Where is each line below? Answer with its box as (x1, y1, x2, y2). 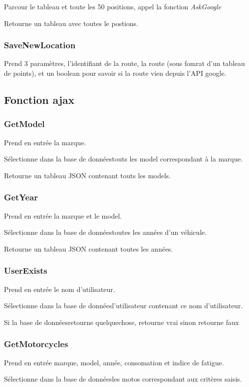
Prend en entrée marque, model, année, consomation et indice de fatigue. (4, 357, 224, 367)
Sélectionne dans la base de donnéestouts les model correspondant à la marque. (4, 154, 243, 164)
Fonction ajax (4, 92, 75, 107)
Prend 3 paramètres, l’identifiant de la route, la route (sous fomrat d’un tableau (4, 58, 245, 68)
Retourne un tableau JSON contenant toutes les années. (4, 243, 173, 254)
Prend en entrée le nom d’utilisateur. (4, 284, 115, 294)
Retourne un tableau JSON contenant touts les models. (4, 170, 171, 180)
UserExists (4, 264, 47, 277)
